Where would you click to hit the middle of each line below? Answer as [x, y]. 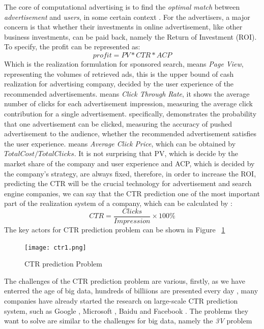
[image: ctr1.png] [55, 247]
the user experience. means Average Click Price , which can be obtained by [120, 143]
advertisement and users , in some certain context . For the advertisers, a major [127, 17]
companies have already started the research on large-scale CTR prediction [121, 300]
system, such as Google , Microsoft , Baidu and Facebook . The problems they [126, 310]
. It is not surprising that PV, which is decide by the [156, 153]
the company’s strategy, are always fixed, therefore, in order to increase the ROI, [130, 173]
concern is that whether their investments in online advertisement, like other [123, 27]
